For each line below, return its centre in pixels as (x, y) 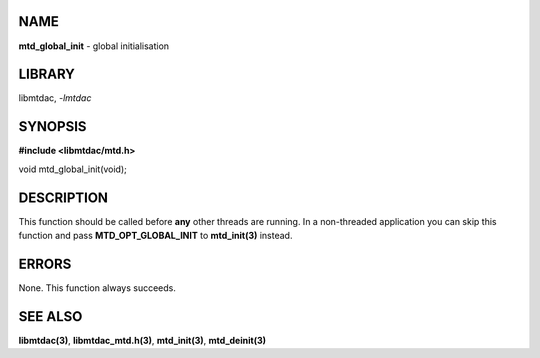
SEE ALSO (50, 316)
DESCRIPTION (63, 197)
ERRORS (45, 263)
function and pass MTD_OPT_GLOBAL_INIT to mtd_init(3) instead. (155, 236)
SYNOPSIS (52, 126)
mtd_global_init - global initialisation (94, 46)
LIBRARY (46, 74)
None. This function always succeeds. (97, 287)
